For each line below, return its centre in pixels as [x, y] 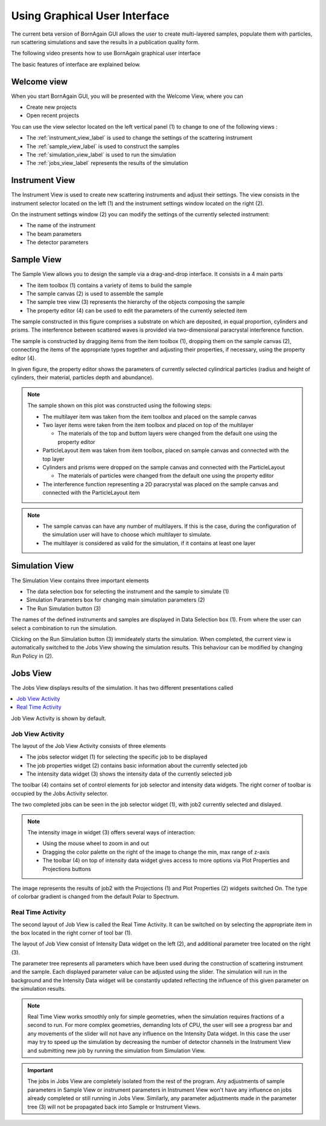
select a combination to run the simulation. [64, 628]
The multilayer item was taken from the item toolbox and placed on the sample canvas [149, 416]
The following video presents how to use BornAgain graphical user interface [106, 53]
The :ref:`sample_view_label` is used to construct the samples [103, 146]
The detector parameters [57, 242]
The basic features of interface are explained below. [76, 64]
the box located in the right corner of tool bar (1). [72, 933]
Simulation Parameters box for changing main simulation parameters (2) [116, 600]
